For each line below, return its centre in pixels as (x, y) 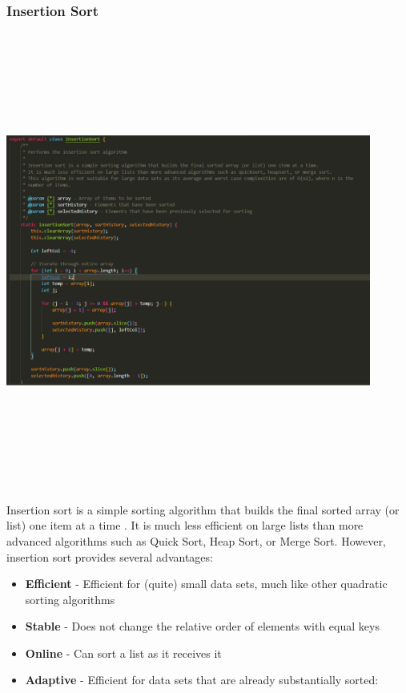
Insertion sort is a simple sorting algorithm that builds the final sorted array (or (203, 509)
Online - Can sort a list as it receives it (123, 653)
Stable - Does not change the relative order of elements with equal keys (202, 626)
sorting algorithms (70, 599)
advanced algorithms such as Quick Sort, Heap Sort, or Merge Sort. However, (196, 540)
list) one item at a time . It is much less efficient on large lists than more (185, 525)
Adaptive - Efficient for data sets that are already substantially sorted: (202, 680)
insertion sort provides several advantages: (110, 556)
